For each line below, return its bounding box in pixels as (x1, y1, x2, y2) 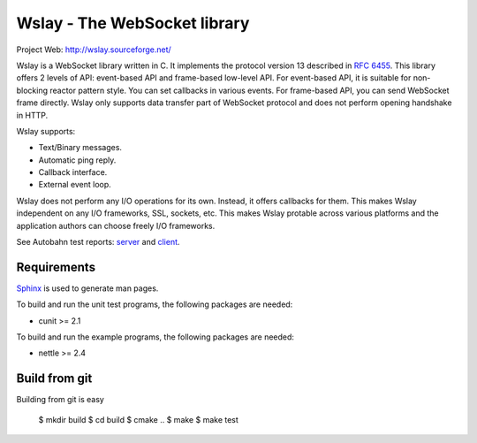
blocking (16, 85, 49, 95)
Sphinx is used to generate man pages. (16, 283, 159, 294)
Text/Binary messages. (38, 142, 123, 153)
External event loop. (38, 179, 112, 190)
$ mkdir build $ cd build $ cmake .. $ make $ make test (38, 414, 238, 424)
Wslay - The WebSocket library (16, 13, 250, 33)
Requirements (16, 259, 96, 274)
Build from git (16, 371, 93, 386)
